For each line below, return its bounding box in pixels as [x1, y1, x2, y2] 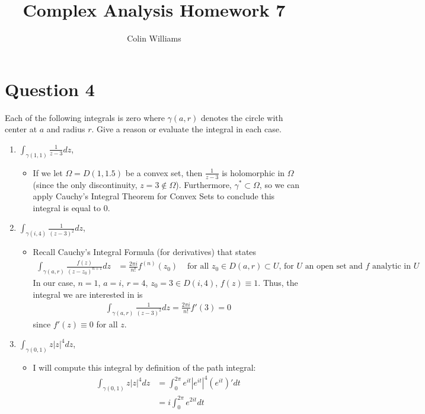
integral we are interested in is [33, 288, 143, 300]
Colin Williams [127, 32, 181, 44]
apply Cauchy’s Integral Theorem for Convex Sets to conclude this [33, 190, 275, 202]
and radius [46, 123, 85, 135]
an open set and [305, 262, 363, 271]
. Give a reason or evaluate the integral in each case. [91, 123, 282, 135]
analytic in [372, 262, 411, 271]
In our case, [33, 276, 75, 288]
